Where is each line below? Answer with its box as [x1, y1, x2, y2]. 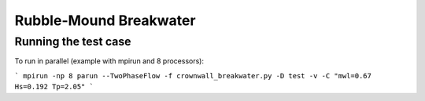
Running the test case [14, 34, 131, 49]
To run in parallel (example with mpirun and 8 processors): [14, 56, 205, 66]
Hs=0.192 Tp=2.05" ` [14, 82, 94, 92]
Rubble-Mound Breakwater [14, 12, 196, 29]
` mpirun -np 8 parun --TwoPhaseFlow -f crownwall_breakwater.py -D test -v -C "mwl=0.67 [14, 71, 371, 80]
